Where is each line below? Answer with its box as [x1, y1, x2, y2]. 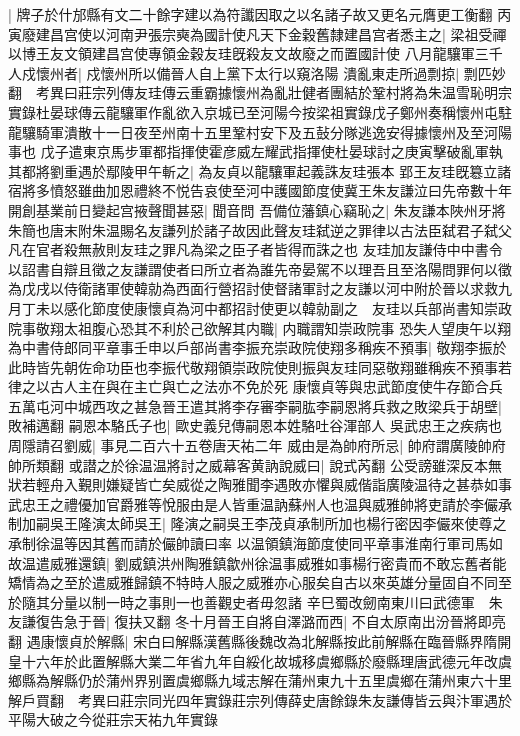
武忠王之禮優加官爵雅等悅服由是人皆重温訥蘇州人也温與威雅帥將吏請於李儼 [8, 493, 498, 514]
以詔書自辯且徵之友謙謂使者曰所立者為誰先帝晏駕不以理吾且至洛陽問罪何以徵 [8, 258, 512, 279]
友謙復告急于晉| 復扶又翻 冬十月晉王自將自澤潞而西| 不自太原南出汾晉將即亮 [8, 611, 506, 632]
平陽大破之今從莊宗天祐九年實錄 [8, 709, 218, 730]
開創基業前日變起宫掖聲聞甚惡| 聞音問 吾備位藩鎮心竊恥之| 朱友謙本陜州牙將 [8, 199, 506, 220]
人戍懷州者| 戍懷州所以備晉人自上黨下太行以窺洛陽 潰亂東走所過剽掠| [8, 62, 460, 83]
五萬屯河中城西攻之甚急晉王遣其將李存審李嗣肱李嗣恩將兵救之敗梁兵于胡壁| [8, 395, 502, 416]
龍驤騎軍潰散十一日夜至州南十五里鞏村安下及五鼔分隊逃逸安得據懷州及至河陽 [8, 121, 512, 142]
